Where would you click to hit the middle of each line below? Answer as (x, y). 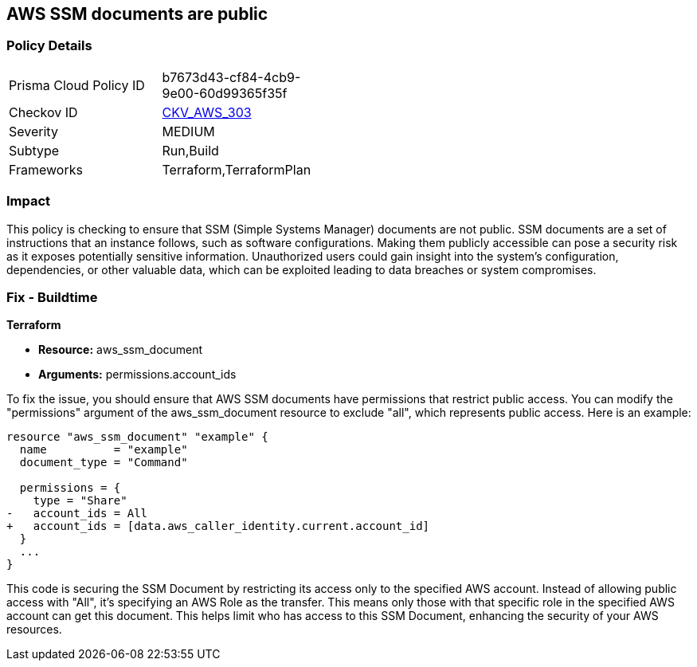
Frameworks (46, 169)
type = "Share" (80, 501)
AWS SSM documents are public (137, 14)
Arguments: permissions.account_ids (137, 375)
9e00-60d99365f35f (225, 93)
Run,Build (190, 150)
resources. (34, 630)
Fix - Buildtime (52, 297)
